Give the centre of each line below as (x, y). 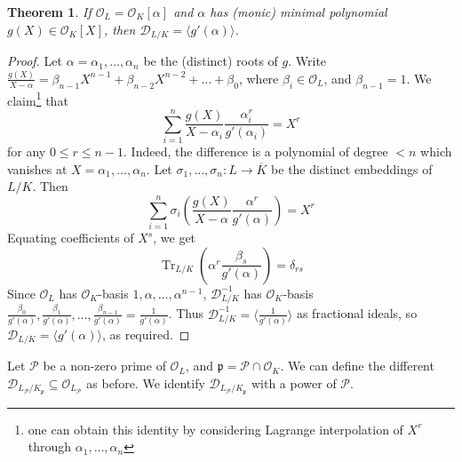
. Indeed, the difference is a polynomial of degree (256, 151)
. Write (307, 61)
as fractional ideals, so (357, 313)
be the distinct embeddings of (352, 168)
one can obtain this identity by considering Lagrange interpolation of (215, 429)
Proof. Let (35, 61)
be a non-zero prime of (104, 366)
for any (27, 151)
